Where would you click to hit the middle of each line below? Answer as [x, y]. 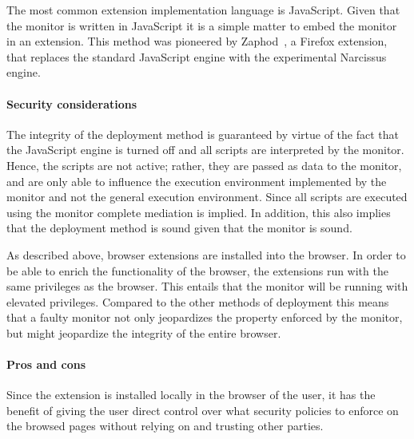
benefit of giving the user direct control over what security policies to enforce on [203, 410]
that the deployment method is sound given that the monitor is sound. [179, 228]
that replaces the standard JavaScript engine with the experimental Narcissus [197, 56]
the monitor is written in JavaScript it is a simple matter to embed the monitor [202, 25]
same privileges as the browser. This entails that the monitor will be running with [207, 286]
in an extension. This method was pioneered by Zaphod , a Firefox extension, [197, 41]
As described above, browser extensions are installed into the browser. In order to [206, 254]
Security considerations [72, 103]
